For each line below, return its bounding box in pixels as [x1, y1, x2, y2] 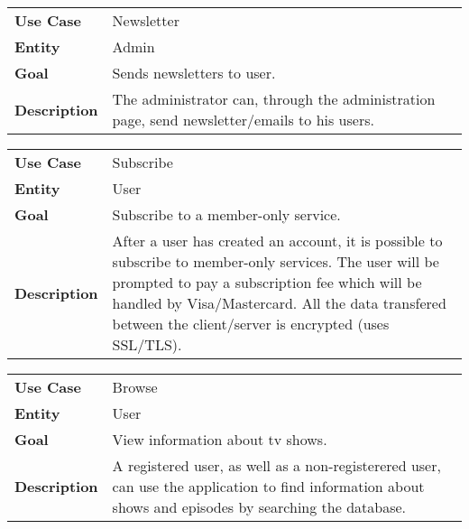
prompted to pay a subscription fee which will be [112, 272, 422, 292]
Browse [112, 376, 158, 397]
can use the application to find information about [112, 476, 425, 497]
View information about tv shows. [112, 429, 327, 450]
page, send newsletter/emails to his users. [112, 109, 374, 130]
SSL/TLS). [112, 334, 182, 355]
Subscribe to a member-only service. [112, 204, 341, 225]
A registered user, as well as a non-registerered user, [112, 455, 441, 476]
